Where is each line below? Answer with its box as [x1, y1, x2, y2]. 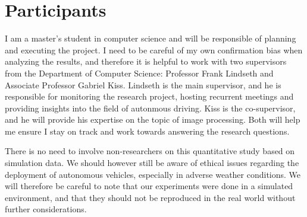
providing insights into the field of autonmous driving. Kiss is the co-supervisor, [5, 101, 296, 114]
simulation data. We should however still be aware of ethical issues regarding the [5, 157, 299, 169]
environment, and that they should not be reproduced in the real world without [5, 191, 296, 203]
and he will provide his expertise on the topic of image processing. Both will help [5, 113, 300, 126]
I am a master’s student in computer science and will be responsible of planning [5, 32, 296, 44]
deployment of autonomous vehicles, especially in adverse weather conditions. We [5, 168, 301, 180]
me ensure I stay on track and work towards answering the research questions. [5, 125, 290, 137]
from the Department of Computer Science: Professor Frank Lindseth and [5, 66, 274, 79]
